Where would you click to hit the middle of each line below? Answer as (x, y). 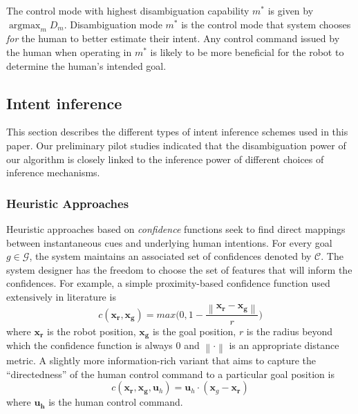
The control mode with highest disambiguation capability (128, 10)
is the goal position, (194, 331)
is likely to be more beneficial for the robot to (247, 51)
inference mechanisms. (53, 172)
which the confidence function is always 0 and (103, 345)
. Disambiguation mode (113, 24)
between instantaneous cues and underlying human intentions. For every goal (169, 242)
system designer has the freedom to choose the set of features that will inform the (179, 269)
